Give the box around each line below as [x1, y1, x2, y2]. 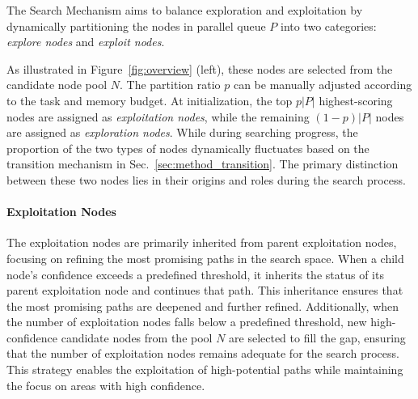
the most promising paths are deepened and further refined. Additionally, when [6, 297, 399, 314]
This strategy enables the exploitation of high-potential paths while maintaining [6, 361, 403, 378]
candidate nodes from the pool [61, 329, 213, 346]
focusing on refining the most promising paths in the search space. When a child [6, 249, 404, 266]
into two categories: [280, 17, 377, 34]
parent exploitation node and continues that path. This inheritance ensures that [6, 282, 403, 299]
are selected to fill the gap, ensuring [229, 329, 406, 346]
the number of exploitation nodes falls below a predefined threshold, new [6, 313, 367, 330]
